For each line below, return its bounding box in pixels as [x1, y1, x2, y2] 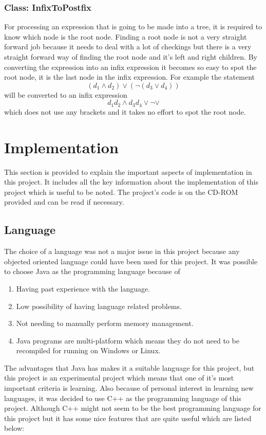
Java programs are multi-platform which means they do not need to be [16, 335, 239, 346]
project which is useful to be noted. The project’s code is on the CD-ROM [4, 186, 238, 197]
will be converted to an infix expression [4, 89, 127, 100]
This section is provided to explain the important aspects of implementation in [4, 166, 252, 177]
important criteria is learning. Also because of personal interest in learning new [4, 383, 254, 393]
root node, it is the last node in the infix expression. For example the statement [4, 71, 255, 82]
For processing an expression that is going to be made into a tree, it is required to [4, 21, 262, 32]
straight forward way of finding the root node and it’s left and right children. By [4, 51, 257, 62]
